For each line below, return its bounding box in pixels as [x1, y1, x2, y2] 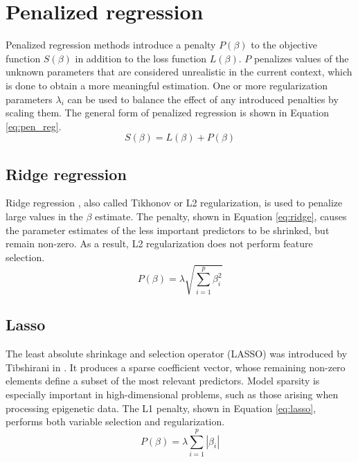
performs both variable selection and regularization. [6, 414, 225, 429]
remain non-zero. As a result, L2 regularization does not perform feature [6, 236, 313, 251]
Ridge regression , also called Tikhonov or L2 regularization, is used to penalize [6, 195, 343, 210]
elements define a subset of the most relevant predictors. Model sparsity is [6, 373, 320, 388]
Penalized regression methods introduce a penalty [6, 37, 216, 52]
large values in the [6, 209, 83, 224]
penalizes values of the [253, 51, 349, 65]
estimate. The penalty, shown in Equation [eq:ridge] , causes [94, 209, 347, 224]
